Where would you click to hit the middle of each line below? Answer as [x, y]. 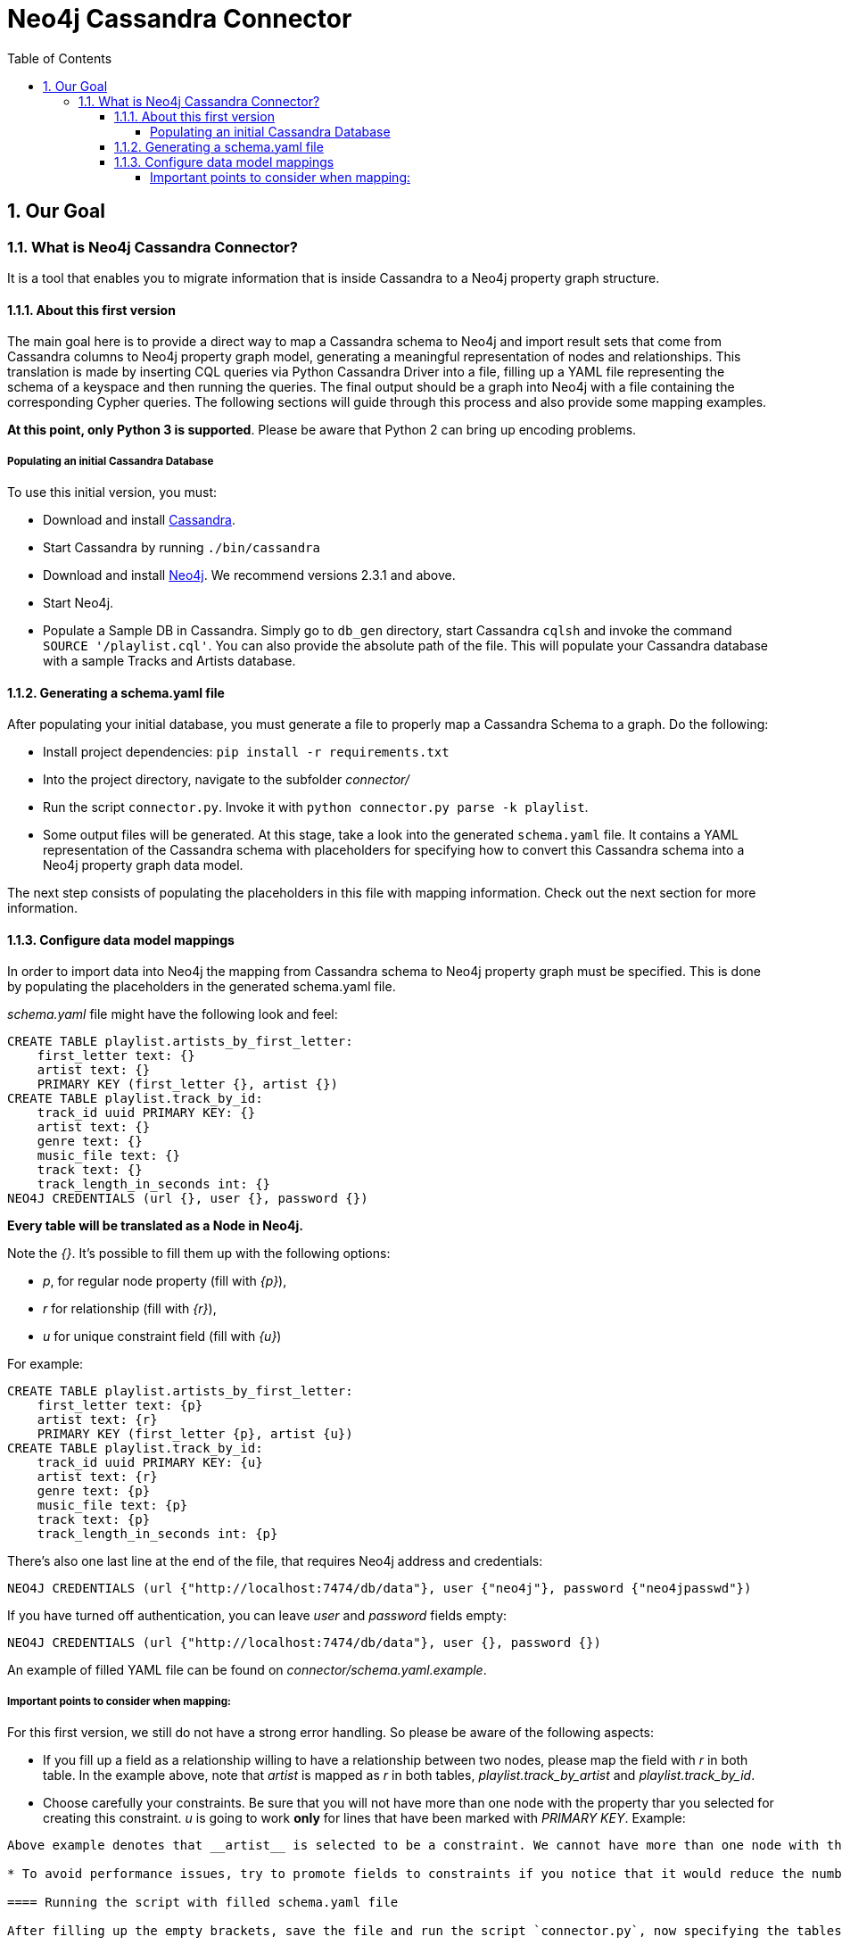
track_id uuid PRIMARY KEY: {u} [150, 1463]
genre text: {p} [94, 1491]
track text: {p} [94, 1520]
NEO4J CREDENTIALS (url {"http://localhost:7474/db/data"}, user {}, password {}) [304, 1643]
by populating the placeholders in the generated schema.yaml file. [202, 987]
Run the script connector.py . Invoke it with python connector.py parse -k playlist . [316, 807]
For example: [45, 1364]
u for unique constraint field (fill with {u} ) [162, 1337]
